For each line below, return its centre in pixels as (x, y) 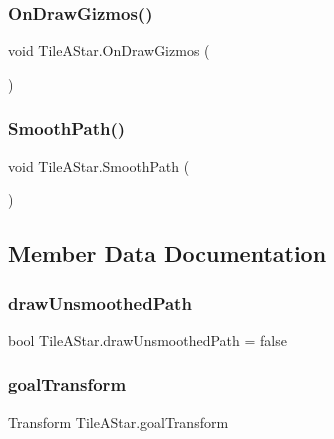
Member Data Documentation (167, 253)
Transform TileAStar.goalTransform (118, 421)
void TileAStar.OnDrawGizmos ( (109, 50)
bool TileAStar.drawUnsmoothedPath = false (147, 339)
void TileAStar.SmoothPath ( (99, 165)
